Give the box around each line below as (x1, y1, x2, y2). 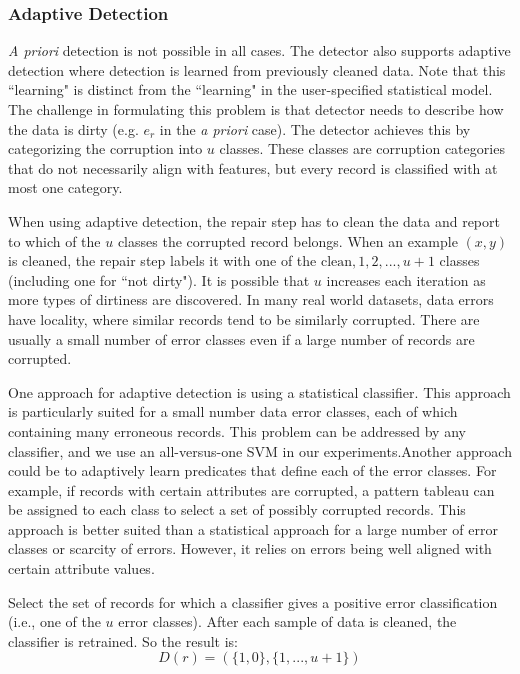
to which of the (8, 230, 101, 251)
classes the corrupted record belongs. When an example (117, 230, 458, 251)
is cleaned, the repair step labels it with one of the (8, 250, 317, 271)
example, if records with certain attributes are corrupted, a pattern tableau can (8, 479, 495, 500)
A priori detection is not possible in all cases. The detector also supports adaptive (8, 40, 511, 61)
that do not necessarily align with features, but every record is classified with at (8, 157, 498, 178)
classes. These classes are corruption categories (219, 138, 505, 159)
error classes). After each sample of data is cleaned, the (118, 611, 457, 632)
